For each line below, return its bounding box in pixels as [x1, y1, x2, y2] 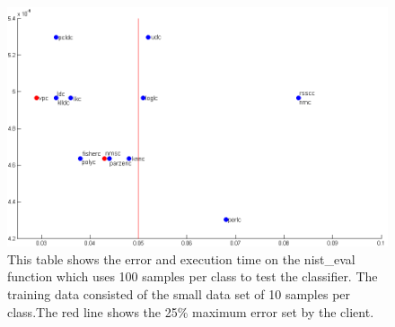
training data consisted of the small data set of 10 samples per [7, 284, 351, 303]
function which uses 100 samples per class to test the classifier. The [7, 267, 378, 286]
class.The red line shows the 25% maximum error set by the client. [7, 302, 374, 321]
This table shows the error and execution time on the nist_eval [7, 249, 355, 268]
